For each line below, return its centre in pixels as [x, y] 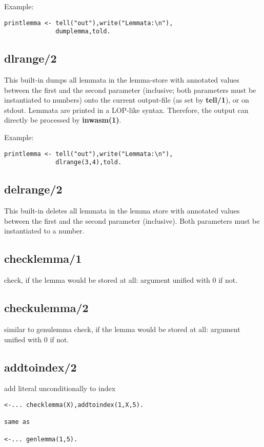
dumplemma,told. [83, 32]
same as [17, 422]
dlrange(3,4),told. [89, 162]
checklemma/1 [43, 258]
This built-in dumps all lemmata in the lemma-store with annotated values [122, 80]
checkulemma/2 [46, 308]
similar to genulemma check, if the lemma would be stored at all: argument [122, 329]
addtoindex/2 [40, 367]
